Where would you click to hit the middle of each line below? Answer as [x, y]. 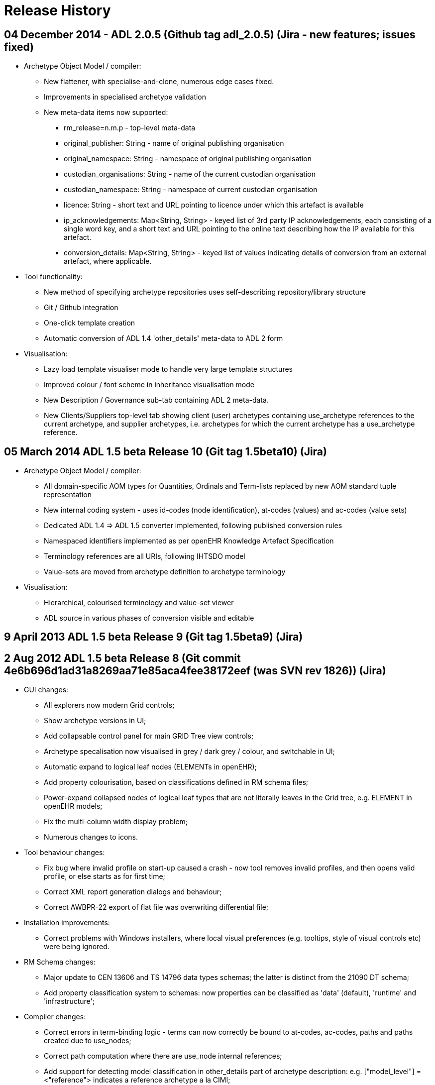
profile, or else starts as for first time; [105, 876]
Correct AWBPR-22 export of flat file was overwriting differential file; [156, 907]
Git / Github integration [81, 308]
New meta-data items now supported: [106, 112]
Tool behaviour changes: [64, 853]
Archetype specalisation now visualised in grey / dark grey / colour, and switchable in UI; [189, 752]
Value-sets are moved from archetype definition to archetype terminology [165, 572]
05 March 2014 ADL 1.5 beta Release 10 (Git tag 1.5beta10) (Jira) [165, 451]
